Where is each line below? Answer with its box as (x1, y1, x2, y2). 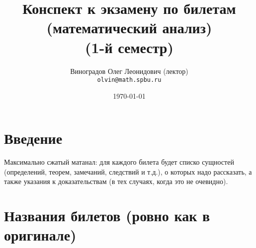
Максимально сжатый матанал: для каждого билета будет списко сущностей (4, 157, 234, 167)
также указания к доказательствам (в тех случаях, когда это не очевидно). (4, 176, 228, 186)
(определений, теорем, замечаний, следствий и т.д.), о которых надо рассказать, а (4, 166, 252, 177)
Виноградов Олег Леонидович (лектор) (70, 65, 188, 76)
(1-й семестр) (85, 37, 173, 57)
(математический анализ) (46, 17, 212, 38)
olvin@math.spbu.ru (97, 76, 162, 84)
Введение (4, 128, 63, 148)
